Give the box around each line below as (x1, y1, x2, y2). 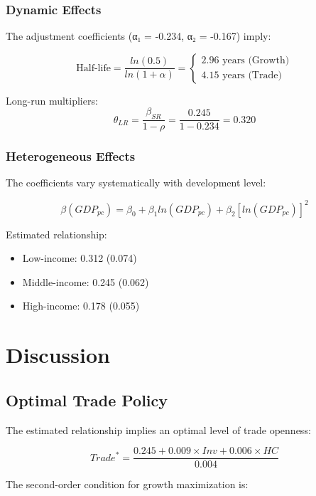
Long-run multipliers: (6, 93, 98, 107)
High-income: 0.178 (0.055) (22, 298, 140, 313)
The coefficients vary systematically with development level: (6, 175, 266, 190)
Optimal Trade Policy (6, 389, 168, 411)
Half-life (76, 63, 111, 73)
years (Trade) (222, 70, 282, 81)
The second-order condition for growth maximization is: (6, 477, 249, 492)
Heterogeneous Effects (6, 147, 136, 165)
